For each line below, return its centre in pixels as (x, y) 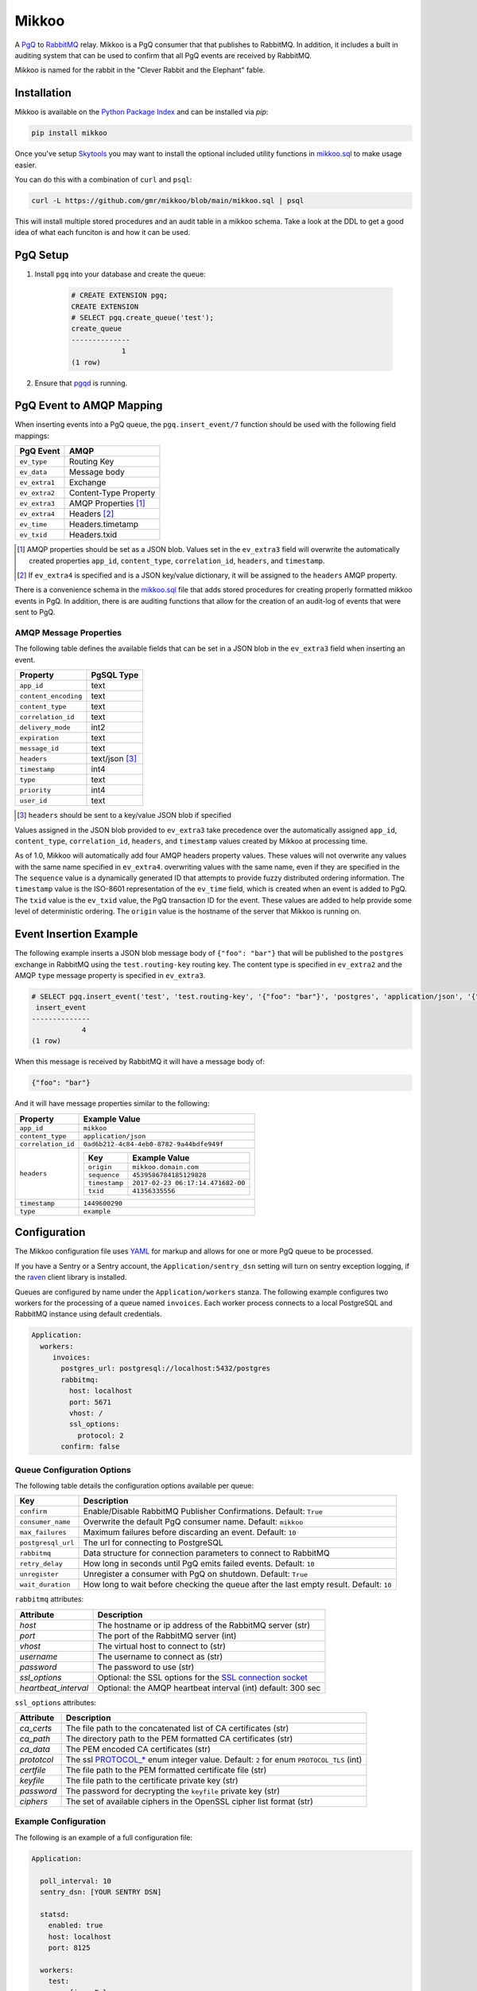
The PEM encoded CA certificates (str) (138, 1750)
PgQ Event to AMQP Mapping (89, 406)
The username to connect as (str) (160, 1657)
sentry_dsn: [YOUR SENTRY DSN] (101, 1892)
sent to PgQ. (35, 612)
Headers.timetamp (104, 524)
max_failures (43, 1532)
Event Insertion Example (76, 935)
